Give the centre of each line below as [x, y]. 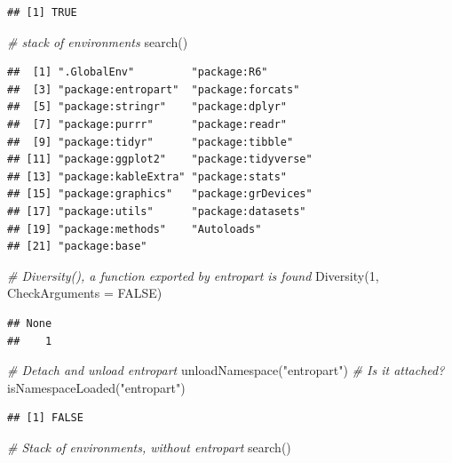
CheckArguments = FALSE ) [85, 293]
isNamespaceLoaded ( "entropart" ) [96, 387]
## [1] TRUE [42, 12]
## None [30, 323]
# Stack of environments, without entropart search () [149, 447]
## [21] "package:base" [77, 247]
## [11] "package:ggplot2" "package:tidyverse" [160, 160]
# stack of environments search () [98, 41]
